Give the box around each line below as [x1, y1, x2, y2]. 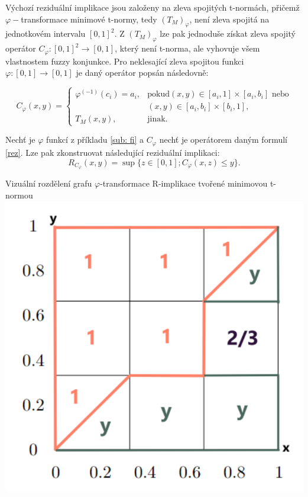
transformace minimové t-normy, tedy [21, 12, 157, 25]
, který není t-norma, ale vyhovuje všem [115, 42, 260, 54]
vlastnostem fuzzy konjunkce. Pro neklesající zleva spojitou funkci [5, 54, 244, 67]
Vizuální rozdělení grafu [5, 177, 92, 190]
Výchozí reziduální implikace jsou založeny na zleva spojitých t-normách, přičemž [5, 1, 300, 13]
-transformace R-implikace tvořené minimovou [100, 177, 268, 190]
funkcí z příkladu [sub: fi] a [46, 133, 144, 146]
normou [5, 188, 33, 201]
